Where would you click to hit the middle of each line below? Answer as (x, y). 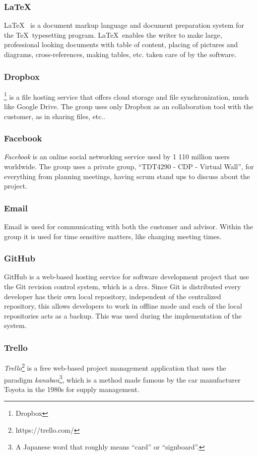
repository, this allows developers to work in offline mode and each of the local (123, 306)
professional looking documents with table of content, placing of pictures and (121, 44)
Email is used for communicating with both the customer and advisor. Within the (129, 227)
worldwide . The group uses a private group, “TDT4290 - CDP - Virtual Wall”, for (129, 166)
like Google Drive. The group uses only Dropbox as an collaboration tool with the (129, 106)
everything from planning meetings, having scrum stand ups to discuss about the (127, 176)
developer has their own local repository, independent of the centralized (113, 296)
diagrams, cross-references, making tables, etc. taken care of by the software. (120, 54)
